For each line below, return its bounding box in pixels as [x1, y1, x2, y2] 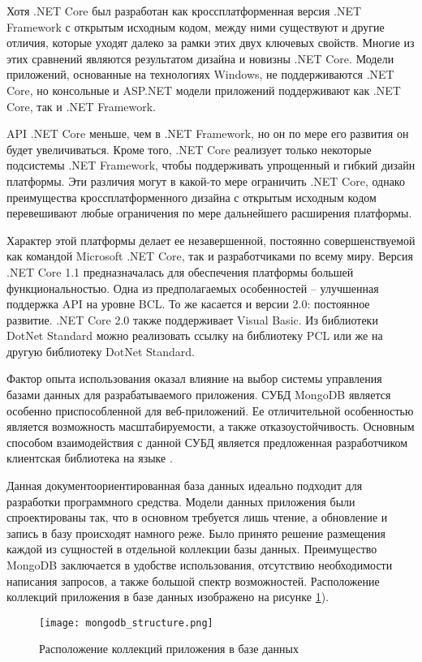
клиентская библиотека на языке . [6, 449, 173, 466]
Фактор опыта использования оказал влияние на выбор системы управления [6, 370, 382, 387]
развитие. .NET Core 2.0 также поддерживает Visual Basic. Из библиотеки [6, 311, 378, 328]
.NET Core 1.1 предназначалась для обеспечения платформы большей [6, 263, 354, 280]
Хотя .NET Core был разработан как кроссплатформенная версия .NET [6, 2, 362, 19]
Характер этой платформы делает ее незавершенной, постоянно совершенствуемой [6, 231, 416, 248]
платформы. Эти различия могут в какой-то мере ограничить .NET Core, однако [6, 172, 405, 189]
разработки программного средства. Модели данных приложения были [6, 492, 355, 509]
